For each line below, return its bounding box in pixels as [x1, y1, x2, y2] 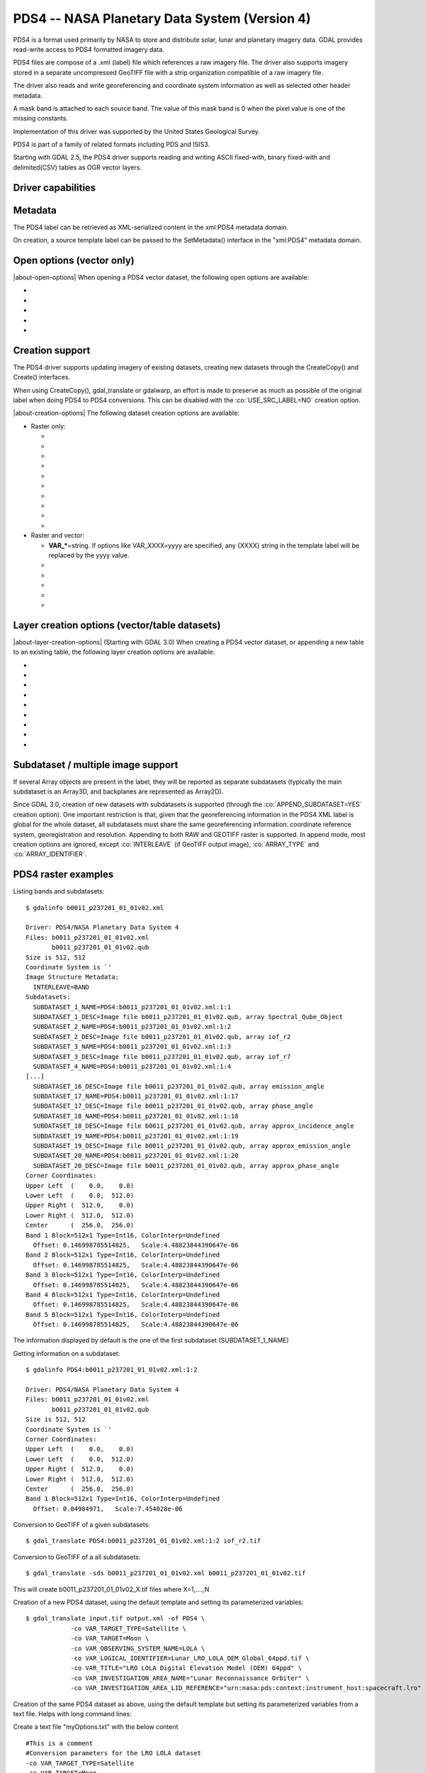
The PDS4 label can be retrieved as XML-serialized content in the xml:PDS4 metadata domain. [13, 223, 289, 231]
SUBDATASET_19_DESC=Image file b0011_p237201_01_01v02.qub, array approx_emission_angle [33, 1142, 351, 1150]
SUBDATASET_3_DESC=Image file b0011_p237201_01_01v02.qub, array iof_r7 [33, 1052, 291, 1060]
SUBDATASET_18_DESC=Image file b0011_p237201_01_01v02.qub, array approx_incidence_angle [33, 1122, 354, 1130]
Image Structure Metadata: [25, 973, 120, 982]
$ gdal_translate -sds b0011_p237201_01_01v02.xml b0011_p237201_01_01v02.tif [25, 1569, 306, 1577]
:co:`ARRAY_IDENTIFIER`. [13, 850, 87, 858]
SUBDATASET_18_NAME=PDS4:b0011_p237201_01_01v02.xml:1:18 [33, 1112, 239, 1120]
